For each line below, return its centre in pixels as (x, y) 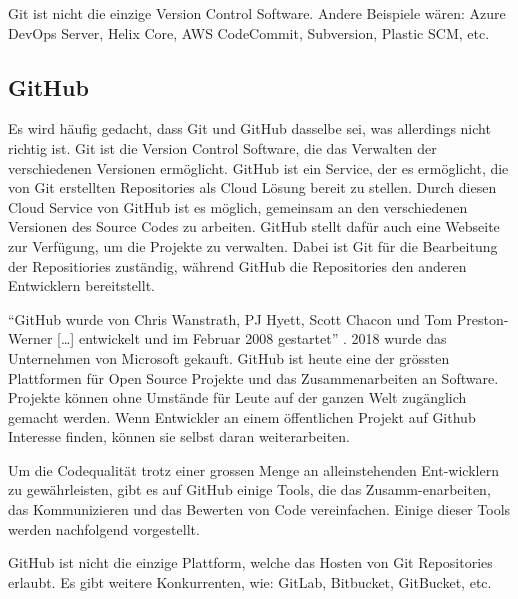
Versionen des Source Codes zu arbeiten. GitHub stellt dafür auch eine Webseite (254, 226)
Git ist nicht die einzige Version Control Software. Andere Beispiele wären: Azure (257, 13)
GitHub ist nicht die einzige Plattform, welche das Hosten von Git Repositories (250, 562)
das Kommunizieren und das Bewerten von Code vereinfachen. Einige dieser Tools (259, 509)
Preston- (482, 318)
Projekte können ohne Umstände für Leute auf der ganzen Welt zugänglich (237, 397)
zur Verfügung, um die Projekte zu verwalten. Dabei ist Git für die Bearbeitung (253, 245)
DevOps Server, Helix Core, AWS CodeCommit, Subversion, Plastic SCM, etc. (249, 32)
